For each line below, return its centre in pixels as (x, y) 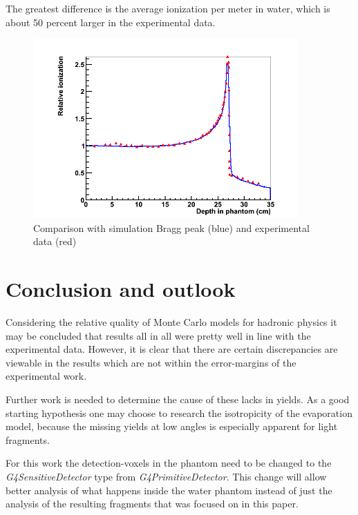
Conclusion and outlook (121, 289)
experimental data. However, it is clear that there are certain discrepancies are (172, 349)
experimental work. (46, 376)
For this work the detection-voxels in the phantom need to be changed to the (169, 463)
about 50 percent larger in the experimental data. (111, 22)
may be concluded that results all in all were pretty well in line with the (158, 335)
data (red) (55, 241)
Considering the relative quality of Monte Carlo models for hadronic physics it (171, 321)
